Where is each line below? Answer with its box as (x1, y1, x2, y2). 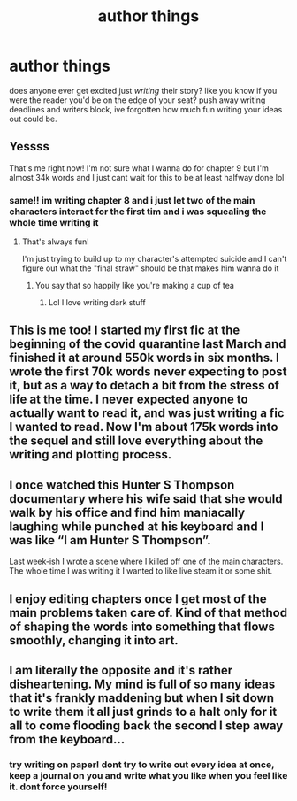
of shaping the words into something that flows (9, 619, 276, 634)
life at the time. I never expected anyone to (9, 392, 249, 407)
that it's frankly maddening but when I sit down (9, 690, 274, 705)
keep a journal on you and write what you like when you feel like (9, 769, 288, 782)
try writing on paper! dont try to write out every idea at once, (9, 759, 275, 771)
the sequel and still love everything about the (9, 434, 263, 449)
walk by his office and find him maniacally (9, 504, 246, 520)
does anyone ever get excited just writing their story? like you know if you (9, 85, 278, 96)
